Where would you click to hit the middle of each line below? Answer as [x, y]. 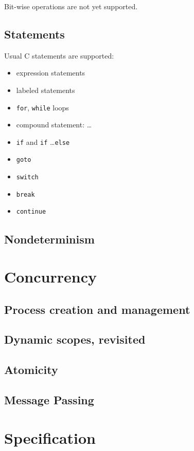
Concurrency [50, 277]
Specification [50, 437]
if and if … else [43, 142]
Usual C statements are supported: [59, 55]
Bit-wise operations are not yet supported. [71, 6]
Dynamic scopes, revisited [75, 339]
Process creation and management [97, 309]
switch [27, 177]
